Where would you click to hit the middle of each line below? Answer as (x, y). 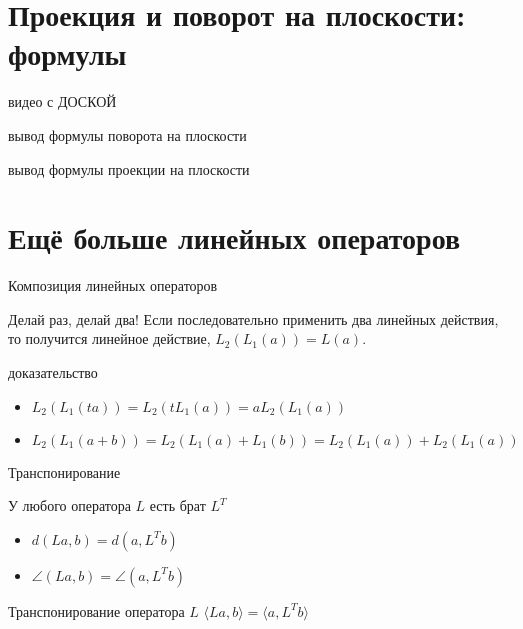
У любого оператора (69, 505)
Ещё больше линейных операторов (234, 237)
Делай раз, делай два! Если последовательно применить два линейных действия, (253, 318)
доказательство (53, 372)
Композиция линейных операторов (113, 285)
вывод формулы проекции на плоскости (129, 168)
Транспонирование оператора (96, 610)
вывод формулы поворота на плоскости (127, 134)
